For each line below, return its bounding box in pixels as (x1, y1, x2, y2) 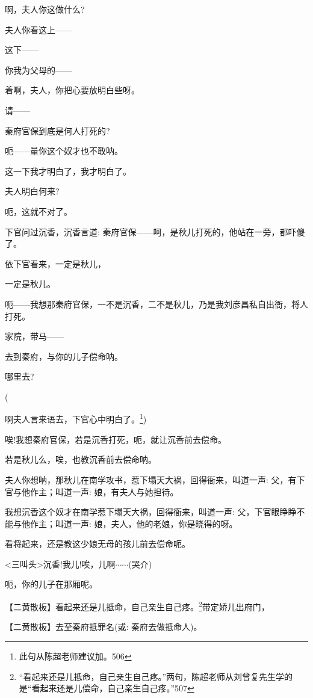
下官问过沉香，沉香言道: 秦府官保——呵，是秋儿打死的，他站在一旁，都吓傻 (5, 225, 305, 238)
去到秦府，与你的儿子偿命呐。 (5, 350, 123, 362)
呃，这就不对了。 (5, 205, 72, 217)
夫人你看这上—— (5, 23, 72, 36)
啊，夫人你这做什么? (5, 3, 85, 15)
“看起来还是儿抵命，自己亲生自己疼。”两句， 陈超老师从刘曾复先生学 (19, 670, 285, 682)
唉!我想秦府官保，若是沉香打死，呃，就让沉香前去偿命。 (5, 433, 226, 445)
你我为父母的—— (5, 63, 72, 76)
